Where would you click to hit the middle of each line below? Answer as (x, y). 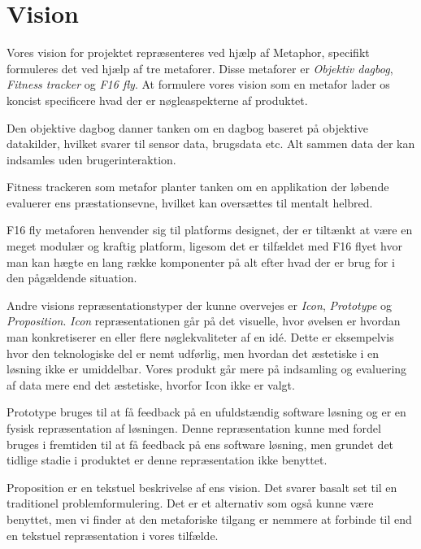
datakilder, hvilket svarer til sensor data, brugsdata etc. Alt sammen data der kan (211, 144)
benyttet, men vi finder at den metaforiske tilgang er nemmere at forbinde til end (209, 518)
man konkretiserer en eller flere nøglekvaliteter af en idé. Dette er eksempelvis (200, 337)
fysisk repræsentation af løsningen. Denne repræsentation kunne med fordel (194, 428)
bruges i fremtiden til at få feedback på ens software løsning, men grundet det (200, 444)
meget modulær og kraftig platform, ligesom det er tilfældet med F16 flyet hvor (204, 246)
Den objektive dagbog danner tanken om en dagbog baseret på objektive (187, 127)
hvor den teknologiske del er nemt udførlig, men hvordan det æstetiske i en (193, 353)
